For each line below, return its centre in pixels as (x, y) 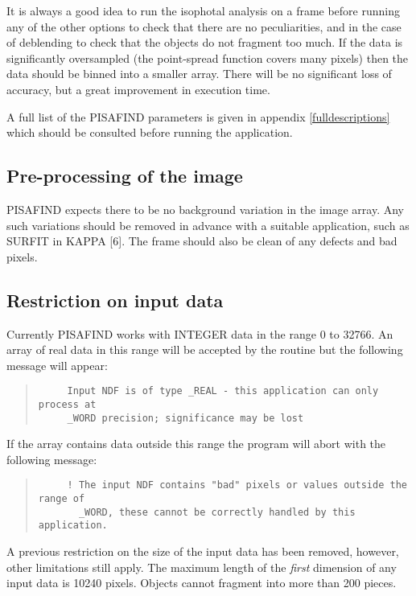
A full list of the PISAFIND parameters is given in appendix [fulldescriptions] (198, 116)
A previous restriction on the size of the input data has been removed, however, (203, 551)
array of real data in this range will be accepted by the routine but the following (205, 349)
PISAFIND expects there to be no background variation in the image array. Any (205, 209)
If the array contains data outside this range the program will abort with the (196, 444)
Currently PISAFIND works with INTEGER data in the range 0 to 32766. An (200, 333)
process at (67, 404)
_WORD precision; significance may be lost (185, 418)
